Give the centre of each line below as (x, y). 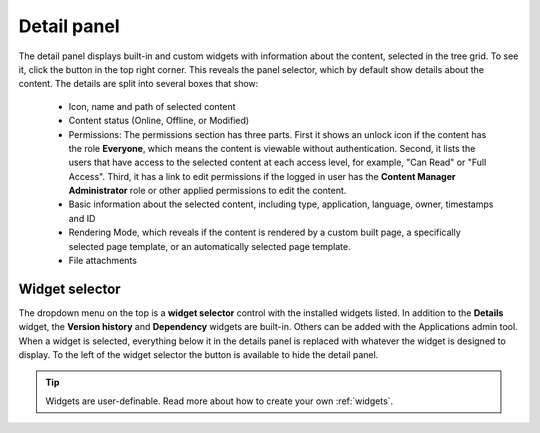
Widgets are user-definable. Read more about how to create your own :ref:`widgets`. (219, 401)
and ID (82, 218)
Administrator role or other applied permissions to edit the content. (207, 191)
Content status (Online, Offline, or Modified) (159, 121)
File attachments (102, 261)
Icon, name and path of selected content (152, 106)
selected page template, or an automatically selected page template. (209, 246)
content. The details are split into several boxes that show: (138, 84)
